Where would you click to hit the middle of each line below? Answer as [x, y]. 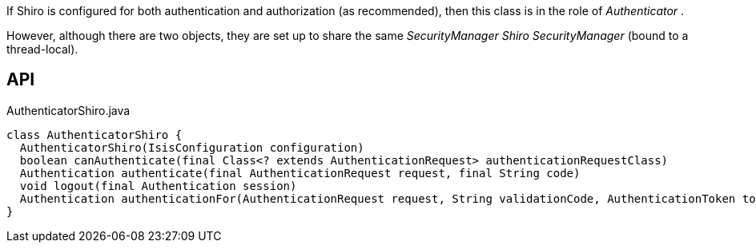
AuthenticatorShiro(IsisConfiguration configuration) [192, 147]
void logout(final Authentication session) [158, 186]
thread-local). [42, 49]
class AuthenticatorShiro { [94, 134]
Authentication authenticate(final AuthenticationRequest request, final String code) [300, 173]
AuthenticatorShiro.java [68, 110]
